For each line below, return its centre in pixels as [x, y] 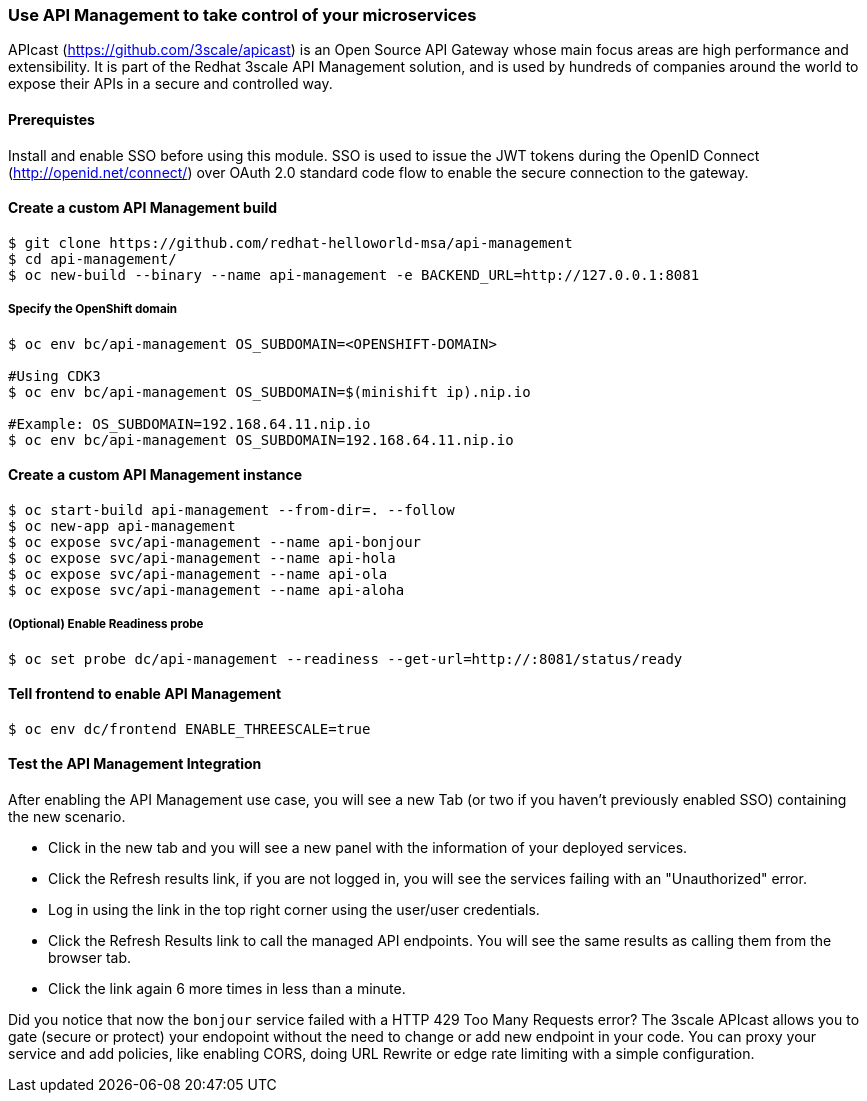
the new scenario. [67, 817]
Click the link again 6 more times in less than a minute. [227, 989]
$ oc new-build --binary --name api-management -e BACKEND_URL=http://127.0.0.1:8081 [354, 274]
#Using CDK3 [54, 375]
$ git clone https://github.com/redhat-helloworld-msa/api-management [290, 242]
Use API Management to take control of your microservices [242, 15]
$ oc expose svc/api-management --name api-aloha [206, 589]
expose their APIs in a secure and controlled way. [170, 84]
